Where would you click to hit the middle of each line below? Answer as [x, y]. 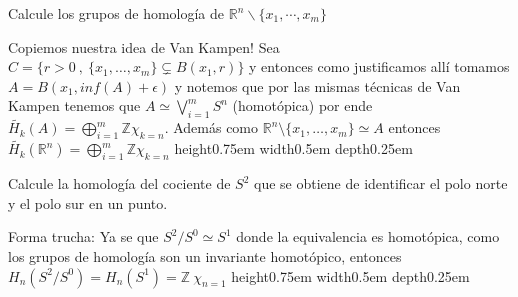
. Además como [211, 127]
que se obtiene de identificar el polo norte [381, 183]
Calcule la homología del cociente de [119, 183]
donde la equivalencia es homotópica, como [368, 236]
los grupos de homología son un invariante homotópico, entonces [205, 255]
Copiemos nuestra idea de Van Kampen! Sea [144, 46]
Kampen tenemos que [74, 105]
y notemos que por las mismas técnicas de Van [317, 85]
